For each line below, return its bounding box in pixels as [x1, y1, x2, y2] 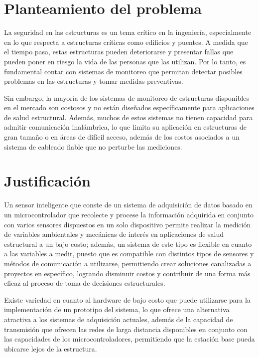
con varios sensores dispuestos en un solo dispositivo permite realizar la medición [4, 219, 251, 229]
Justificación [4, 171, 91, 191]
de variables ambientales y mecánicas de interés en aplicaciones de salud [4, 229, 224, 239]
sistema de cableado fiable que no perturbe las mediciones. [4, 141, 182, 152]
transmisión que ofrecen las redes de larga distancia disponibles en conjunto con [4, 324, 248, 334]
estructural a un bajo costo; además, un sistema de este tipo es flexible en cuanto [4, 238, 252, 249]
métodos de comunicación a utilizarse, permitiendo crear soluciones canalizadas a [4, 258, 252, 268]
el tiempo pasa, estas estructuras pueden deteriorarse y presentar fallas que [4, 46, 234, 57]
